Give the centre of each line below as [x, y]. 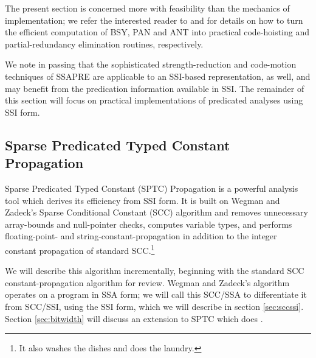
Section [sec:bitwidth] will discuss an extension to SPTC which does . [134, 318]
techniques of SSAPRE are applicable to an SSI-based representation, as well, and [158, 76]
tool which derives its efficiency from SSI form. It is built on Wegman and [143, 200]
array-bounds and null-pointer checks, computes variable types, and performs [149, 224]
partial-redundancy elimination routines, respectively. [104, 44]
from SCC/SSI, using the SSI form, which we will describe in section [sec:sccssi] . [154, 306]
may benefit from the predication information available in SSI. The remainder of [155, 88]
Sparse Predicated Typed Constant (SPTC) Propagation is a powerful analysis [152, 188]
